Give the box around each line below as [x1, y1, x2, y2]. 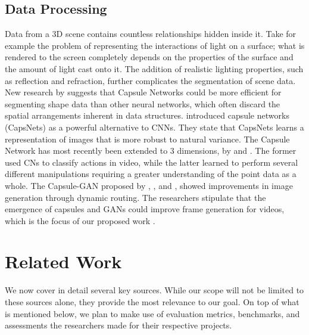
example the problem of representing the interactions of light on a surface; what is [5, 39, 305, 51]
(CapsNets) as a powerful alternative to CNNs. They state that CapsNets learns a [5, 120, 304, 133]
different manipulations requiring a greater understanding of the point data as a [5, 167, 296, 180]
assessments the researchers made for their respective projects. [5, 319, 232, 331]
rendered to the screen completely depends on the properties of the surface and [5, 51, 294, 63]
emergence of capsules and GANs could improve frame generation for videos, [5, 203, 285, 215]
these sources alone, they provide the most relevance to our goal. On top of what [5, 296, 299, 308]
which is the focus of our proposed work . [5, 214, 155, 227]
